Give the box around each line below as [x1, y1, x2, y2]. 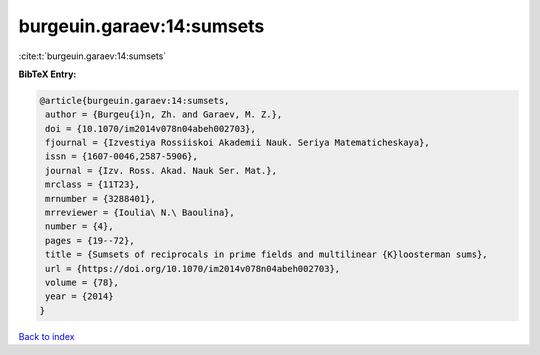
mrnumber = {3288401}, [45, 193, 157, 204]
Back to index [18, 330, 75, 342]
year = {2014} [45, 291, 114, 302]
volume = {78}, [45, 277, 120, 288]
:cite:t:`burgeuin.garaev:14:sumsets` [18, 50, 167, 62]
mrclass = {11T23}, [45, 179, 140, 190]
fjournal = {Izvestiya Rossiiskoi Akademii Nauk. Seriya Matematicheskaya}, [45, 137, 430, 149]
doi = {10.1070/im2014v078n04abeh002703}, [45, 123, 257, 134]
